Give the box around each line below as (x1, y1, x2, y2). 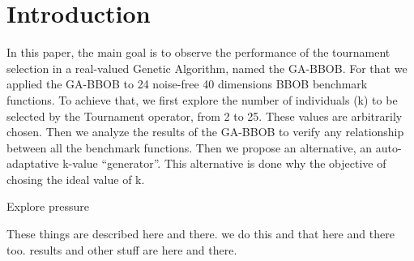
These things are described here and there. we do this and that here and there (6, 225, 395, 242)
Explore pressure (6, 198, 89, 215)
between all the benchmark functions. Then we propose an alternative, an (6, 139, 372, 156)
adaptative (6, 155, 59, 172)
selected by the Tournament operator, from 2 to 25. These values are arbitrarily (6, 107, 403, 124)
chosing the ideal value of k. (6, 170, 145, 187)
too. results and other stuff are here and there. (6, 241, 237, 258)
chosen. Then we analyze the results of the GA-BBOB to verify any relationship (6, 123, 404, 140)
